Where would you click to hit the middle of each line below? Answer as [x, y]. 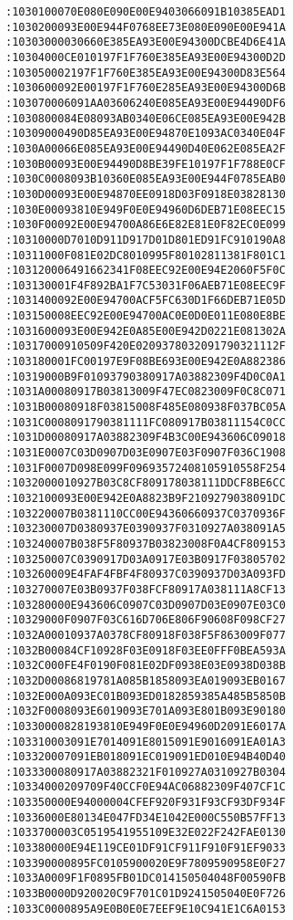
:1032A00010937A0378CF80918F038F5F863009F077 [146, 635]
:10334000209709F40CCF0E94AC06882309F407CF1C [146, 787]
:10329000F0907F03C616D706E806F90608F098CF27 [146, 620]
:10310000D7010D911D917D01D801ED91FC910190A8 [146, 240]
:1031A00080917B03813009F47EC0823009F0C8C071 [146, 392]
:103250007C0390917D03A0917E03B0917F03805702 [146, 559]
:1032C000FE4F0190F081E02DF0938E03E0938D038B [146, 666]
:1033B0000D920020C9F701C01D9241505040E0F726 [146, 894]
